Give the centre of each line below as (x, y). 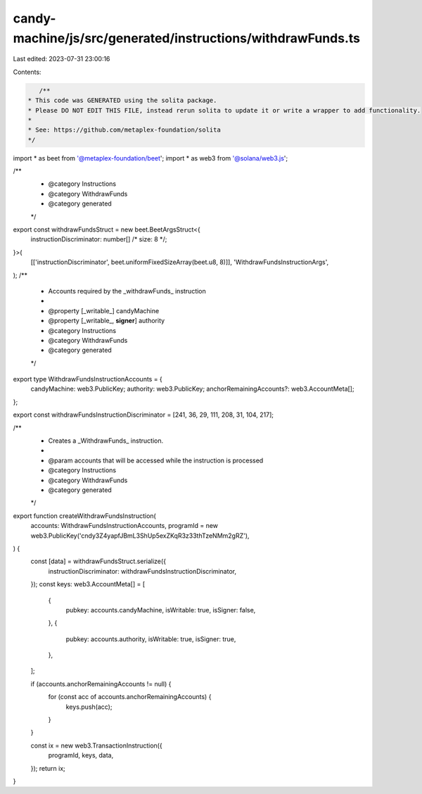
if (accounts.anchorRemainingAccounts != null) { (101, 683)
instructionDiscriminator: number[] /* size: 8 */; (99, 239)
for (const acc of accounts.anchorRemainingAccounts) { (130, 697)
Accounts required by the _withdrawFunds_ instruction (127, 291)
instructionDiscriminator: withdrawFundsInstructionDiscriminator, (142, 571)
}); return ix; (48, 768)
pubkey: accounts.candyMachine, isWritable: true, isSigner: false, (161, 610)
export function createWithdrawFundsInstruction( (84, 516)
